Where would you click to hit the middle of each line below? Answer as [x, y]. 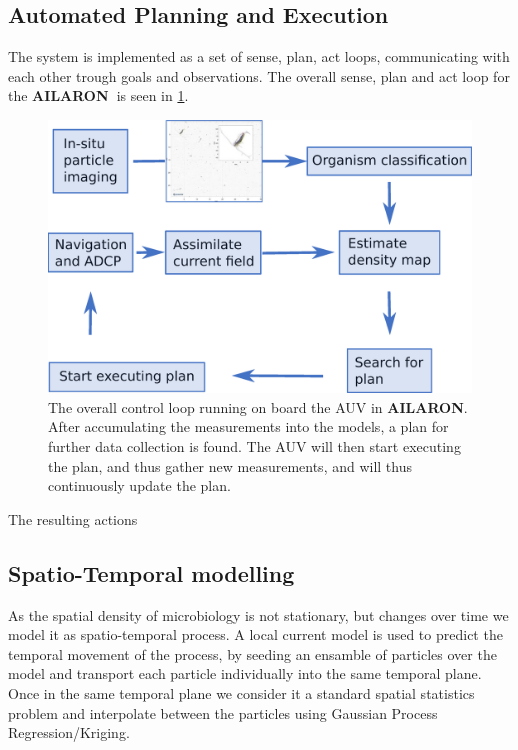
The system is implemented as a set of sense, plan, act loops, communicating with [259, 56]
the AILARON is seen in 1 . [98, 95]
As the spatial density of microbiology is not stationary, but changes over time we [258, 614]
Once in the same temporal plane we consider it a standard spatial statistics [241, 693]
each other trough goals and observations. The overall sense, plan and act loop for [259, 75]
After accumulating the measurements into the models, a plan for [248, 426]
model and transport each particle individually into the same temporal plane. [245, 673]
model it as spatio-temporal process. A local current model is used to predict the [255, 634]
